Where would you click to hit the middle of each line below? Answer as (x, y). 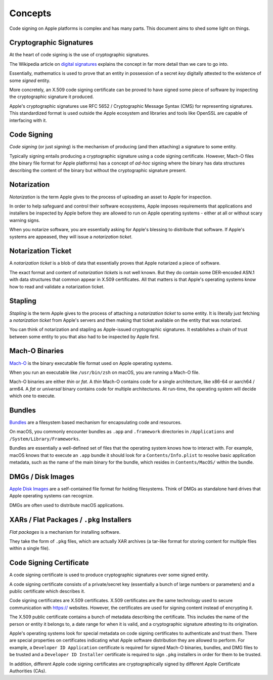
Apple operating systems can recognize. (51, 496)
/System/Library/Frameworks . (45, 439)
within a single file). (30, 548)
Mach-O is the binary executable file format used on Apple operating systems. (91, 363)
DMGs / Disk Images (42, 476)
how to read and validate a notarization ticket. (57, 286)
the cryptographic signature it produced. (52, 97)
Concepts (30, 13)
